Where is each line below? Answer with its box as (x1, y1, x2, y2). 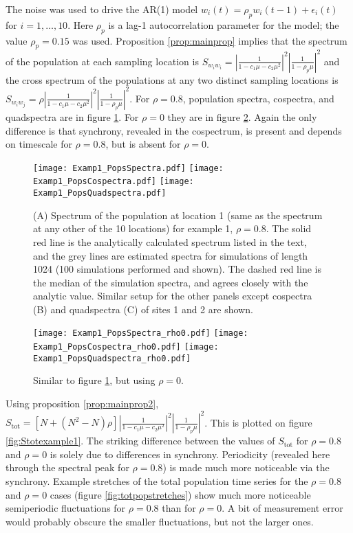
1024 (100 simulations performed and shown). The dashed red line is (33, 262, 321, 276)
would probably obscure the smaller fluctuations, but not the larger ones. (6, 514, 314, 528)
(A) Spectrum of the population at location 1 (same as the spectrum (33, 207, 323, 222)
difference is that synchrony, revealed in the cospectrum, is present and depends (6, 123, 342, 137)
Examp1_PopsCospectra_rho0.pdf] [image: (33, 342, 219, 352)
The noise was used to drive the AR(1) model (6, 2, 198, 16)
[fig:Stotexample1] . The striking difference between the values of (6, 433, 275, 448)
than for (162, 501, 196, 515)
